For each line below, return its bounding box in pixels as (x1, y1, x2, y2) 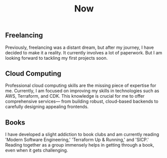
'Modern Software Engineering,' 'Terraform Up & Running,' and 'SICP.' (5, 137, 149, 143)
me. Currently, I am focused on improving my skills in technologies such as (5, 88, 159, 94)
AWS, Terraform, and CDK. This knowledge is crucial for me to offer (5, 93, 145, 99)
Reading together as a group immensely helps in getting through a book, (5, 142, 154, 148)
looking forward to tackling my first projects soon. (5, 55, 108, 61)
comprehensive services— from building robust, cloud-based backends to (5, 98, 158, 105)
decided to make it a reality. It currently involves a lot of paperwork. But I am (5, 49, 162, 55)
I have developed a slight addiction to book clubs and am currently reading (5, 132, 159, 138)
